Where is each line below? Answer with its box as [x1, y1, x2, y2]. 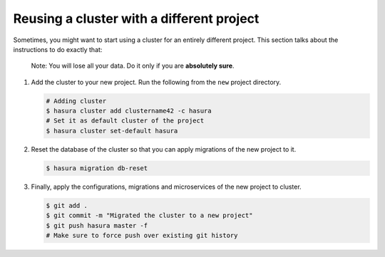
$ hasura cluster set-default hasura [46, 127, 178, 135]
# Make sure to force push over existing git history [46, 231, 238, 239]
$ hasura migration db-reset [46, 164, 148, 172]
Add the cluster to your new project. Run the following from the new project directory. [31, 78, 282, 86]
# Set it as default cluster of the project [46, 117, 205, 125]
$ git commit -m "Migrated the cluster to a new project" [46, 211, 253, 220]
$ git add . [46, 201, 88, 209]
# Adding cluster [46, 97, 107, 105]
